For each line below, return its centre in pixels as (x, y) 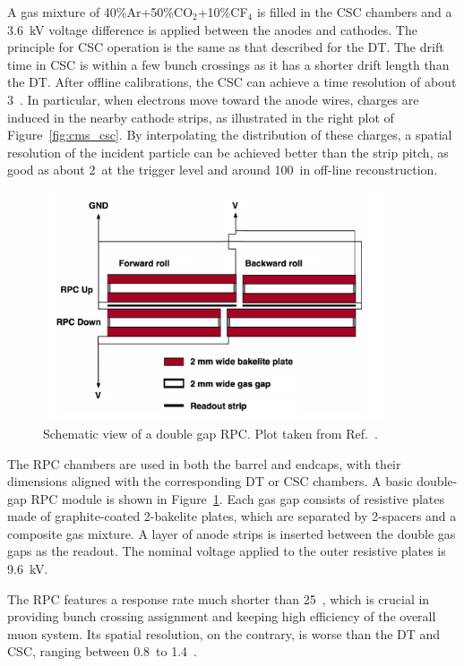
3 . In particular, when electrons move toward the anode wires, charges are (213, 99)
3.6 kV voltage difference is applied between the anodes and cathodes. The (212, 29)
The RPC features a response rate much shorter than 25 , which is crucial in (219, 598)
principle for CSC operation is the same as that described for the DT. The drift (226, 47)
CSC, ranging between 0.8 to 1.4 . (102, 651)
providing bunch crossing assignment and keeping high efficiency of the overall (222, 616)
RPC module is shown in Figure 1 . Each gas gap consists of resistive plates (238, 498)
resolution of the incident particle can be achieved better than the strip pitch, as (228, 152)
